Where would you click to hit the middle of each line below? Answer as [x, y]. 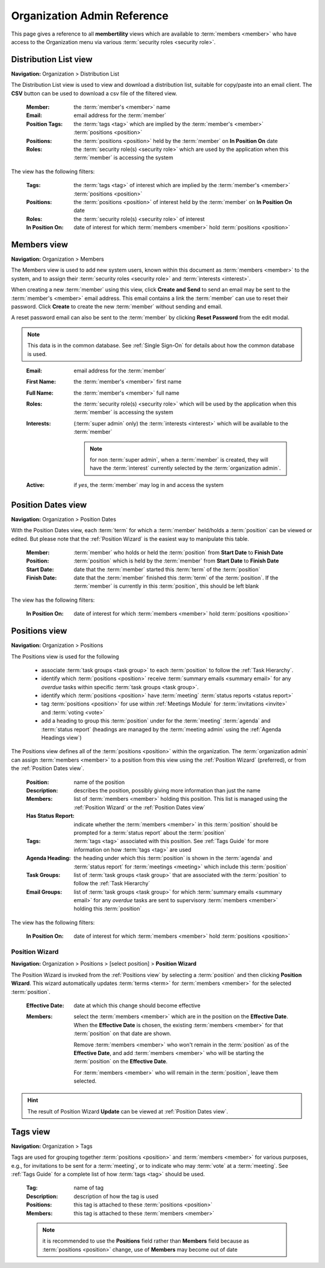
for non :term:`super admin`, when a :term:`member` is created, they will [179, 460]
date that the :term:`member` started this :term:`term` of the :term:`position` [167, 569]
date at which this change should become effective [137, 1005]
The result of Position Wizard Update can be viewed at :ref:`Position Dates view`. [128, 1111]
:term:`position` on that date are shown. [122, 1034]
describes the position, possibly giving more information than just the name [167, 790]
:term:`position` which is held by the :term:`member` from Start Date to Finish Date [176, 561]
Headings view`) [61, 738]
